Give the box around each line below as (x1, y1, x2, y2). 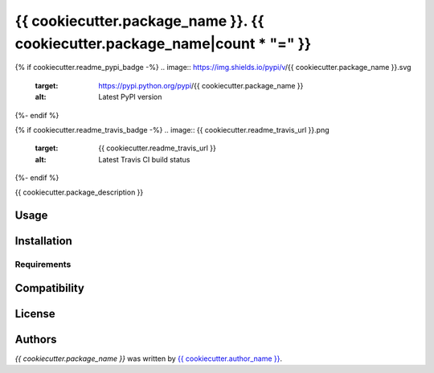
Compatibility (14, 281, 84, 295)
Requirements (14, 259, 72, 270)
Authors (14, 332, 57, 346)
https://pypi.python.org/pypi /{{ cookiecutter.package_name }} (98, 80, 304, 90)
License (14, 306, 55, 321)
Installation (14, 234, 72, 248)
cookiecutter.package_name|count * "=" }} (14, 35, 312, 52)
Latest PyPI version (98, 92, 162, 102)
